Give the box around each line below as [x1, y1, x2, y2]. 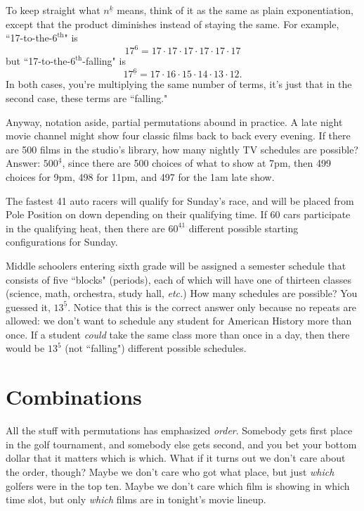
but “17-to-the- [6, 53, 71, 68]
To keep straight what [6, 3, 100, 17]
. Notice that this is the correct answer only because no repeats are [67, 299, 357, 314]
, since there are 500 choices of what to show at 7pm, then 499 [62, 156, 331, 170]
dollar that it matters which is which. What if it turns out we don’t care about [6, 450, 346, 465]
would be [6, 341, 45, 355]
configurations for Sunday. [6, 234, 118, 249]
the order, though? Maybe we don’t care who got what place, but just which [6, 464, 334, 479]
